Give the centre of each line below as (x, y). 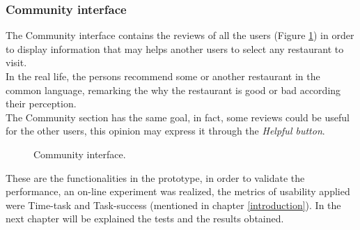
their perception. (41, 103)
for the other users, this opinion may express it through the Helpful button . (165, 131)
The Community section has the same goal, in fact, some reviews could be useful (178, 117)
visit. (16, 62)
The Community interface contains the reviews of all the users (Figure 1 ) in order (180, 35)
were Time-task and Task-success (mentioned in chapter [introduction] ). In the (173, 205)
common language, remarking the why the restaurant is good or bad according (173, 90)
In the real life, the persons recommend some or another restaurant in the (163, 76)
